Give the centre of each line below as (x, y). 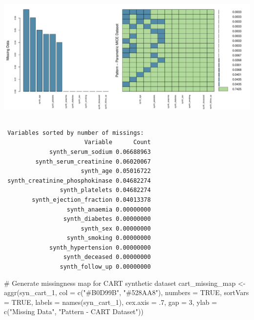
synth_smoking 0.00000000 (109, 238)
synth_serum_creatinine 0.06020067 (93, 161)
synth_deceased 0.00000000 (107, 257)
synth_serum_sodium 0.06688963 (100, 152)
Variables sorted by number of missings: (76, 133)
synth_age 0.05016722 (116, 171)
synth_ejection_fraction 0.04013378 (91, 200)
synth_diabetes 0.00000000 (107, 219)
